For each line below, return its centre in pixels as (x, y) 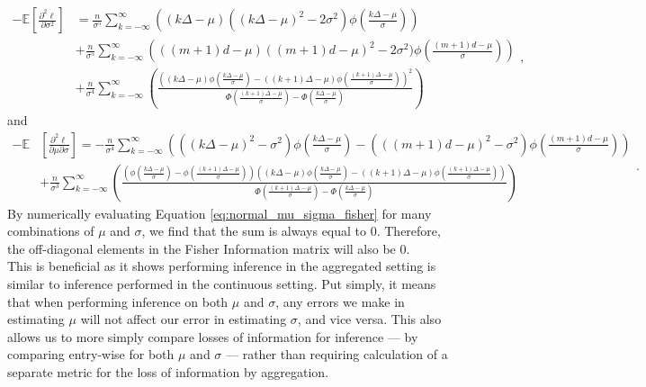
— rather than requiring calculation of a (337, 354)
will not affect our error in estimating (184, 319)
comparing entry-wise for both (91, 354)
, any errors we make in (340, 301)
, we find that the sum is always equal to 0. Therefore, (291, 231)
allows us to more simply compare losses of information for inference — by (213, 336)
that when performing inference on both (118, 301)
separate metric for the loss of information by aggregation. (168, 371)
